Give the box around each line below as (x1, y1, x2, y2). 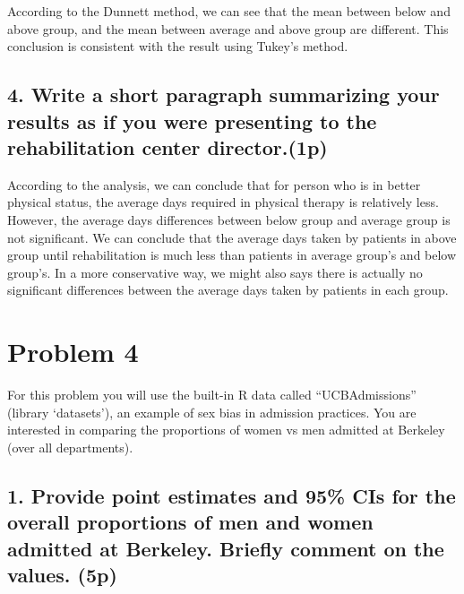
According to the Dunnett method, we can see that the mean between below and (7, 2, 451, 20)
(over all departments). (7, 437, 133, 456)
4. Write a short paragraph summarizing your (7, 81, 440, 108)
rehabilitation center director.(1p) (7, 133, 328, 160)
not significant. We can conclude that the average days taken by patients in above (7, 228, 457, 246)
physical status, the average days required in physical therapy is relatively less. (7, 193, 439, 211)
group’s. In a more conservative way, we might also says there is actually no (7, 263, 423, 281)
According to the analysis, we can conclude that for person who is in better (7, 175, 421, 194)
